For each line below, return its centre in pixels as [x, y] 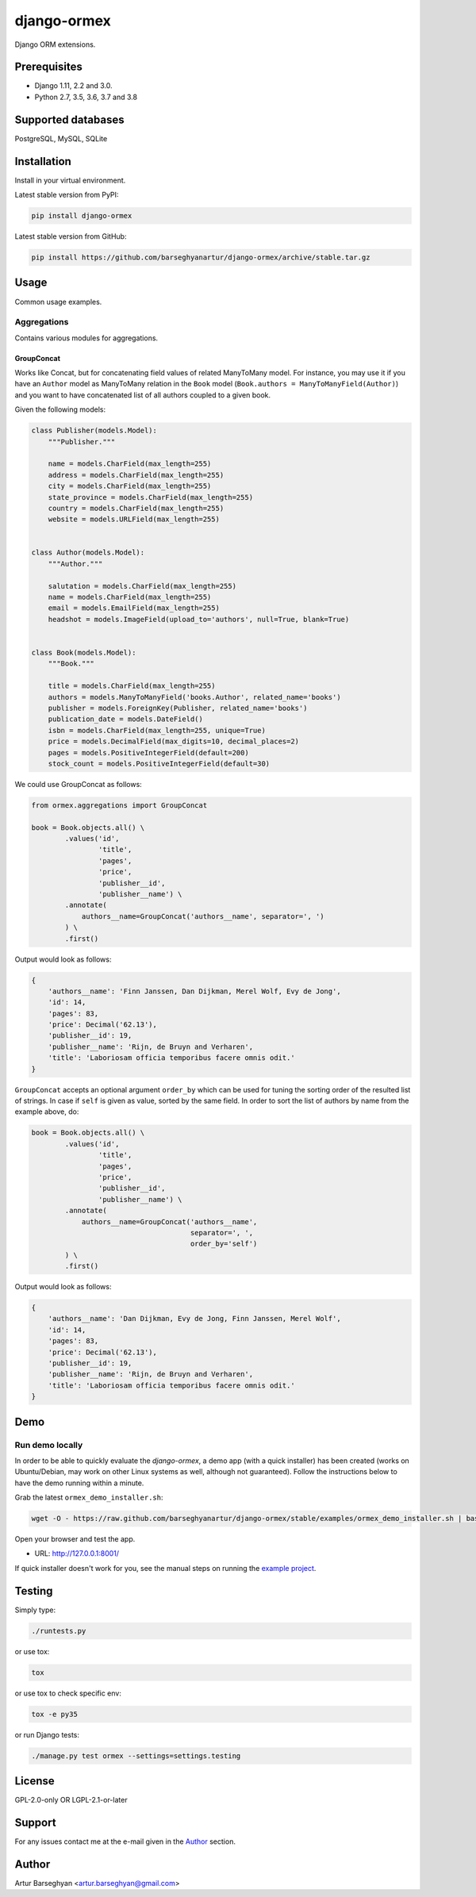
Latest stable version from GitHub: [71, 236]
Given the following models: [60, 409]
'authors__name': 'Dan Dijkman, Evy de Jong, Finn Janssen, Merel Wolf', [194, 1319]
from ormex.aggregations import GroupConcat [119, 805]
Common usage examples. [58, 301]
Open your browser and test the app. [75, 1539]
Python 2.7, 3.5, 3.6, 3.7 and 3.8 [86, 97]
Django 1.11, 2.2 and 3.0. [73, 86]
